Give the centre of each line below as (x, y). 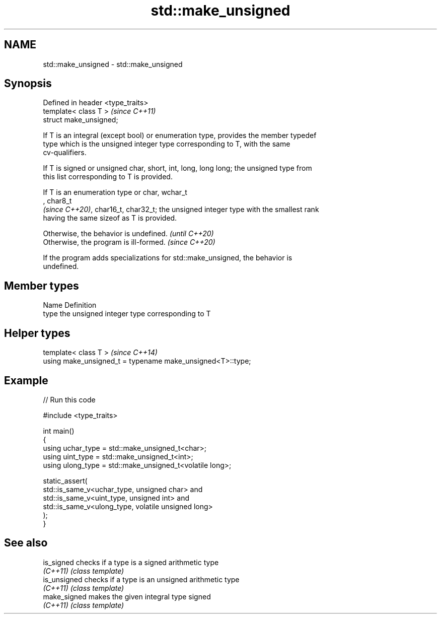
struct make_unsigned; (81, 120)
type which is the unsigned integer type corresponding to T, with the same (167, 144)
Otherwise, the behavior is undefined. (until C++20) (128, 234)
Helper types (37, 333)
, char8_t (57, 201)
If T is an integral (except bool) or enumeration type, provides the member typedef (180, 135)
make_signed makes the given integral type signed (127, 596)
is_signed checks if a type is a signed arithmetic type (131, 562)
